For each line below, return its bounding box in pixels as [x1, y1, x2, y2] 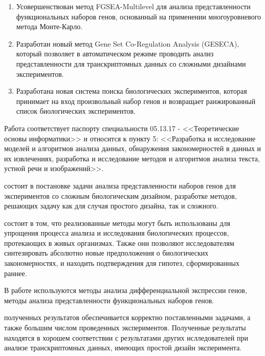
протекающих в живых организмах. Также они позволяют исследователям [4, 237, 234, 248]
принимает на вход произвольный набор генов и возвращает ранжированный [16, 95, 256, 106]
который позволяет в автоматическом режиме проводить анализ [16, 48, 214, 59]
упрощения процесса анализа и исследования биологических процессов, [4, 227, 229, 238]
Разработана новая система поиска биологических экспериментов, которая [16, 86, 247, 96]
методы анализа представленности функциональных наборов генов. [4, 295, 214, 305]
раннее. [4, 267, 27, 278]
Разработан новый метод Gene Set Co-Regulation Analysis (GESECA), [16, 38, 239, 49]
